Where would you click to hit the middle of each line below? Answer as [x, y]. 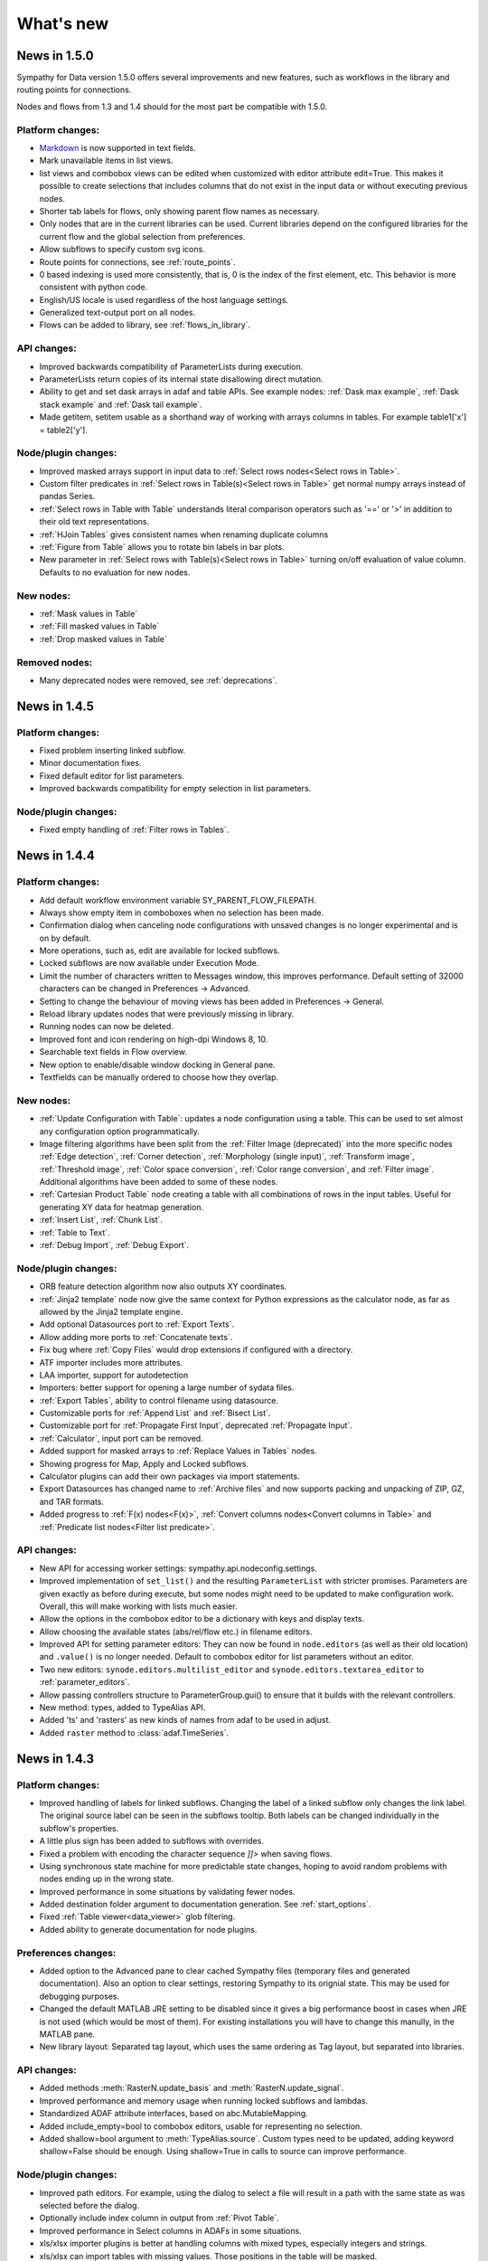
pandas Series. [67, 497]
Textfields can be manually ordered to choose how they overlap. [159, 1077]
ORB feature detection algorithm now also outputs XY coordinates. [163, 1287]
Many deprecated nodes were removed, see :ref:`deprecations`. [158, 680]
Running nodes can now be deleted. [106, 1026]
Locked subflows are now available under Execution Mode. [149, 963]
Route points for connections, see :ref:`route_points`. [137, 261]
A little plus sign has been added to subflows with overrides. [151, 1841]
